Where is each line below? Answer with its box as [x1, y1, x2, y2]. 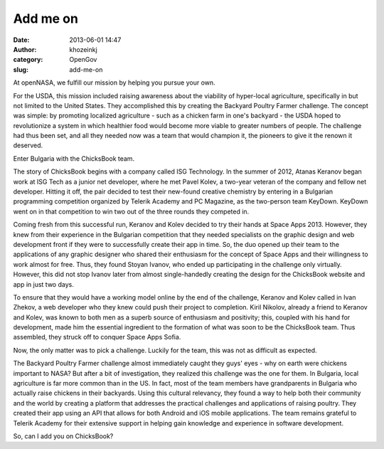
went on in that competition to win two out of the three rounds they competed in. [13, 207, 250, 216]
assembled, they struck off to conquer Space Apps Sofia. [13, 333, 181, 342]
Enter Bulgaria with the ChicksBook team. [13, 154, 135, 163]
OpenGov [69, 56, 97, 64]
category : [13, 56, 43, 64]
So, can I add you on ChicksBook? [13, 432, 114, 440]
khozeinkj [69, 45, 97, 53]
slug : [13, 65, 28, 74]
